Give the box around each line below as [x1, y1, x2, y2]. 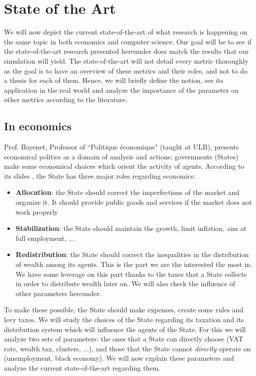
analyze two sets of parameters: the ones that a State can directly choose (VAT [4, 334, 243, 344]
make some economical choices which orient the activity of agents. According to [4, 161, 245, 171]
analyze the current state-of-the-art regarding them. [4, 362, 161, 373]
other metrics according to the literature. [4, 94, 128, 105]
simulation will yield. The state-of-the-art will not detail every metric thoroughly [4, 55, 249, 66]
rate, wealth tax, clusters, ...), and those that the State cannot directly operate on [4, 343, 251, 353]
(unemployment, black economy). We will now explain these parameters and [4, 353, 234, 363]
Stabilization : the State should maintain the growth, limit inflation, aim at [15, 223, 247, 233]
